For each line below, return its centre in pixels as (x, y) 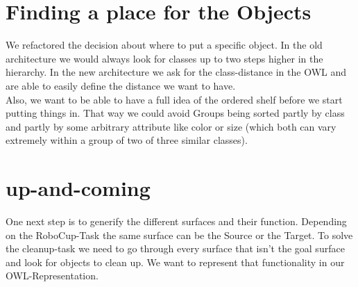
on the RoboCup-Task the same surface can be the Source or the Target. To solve (179, 235)
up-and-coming (78, 188)
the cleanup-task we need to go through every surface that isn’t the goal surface (175, 248)
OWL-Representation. (52, 276)
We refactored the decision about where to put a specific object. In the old (164, 45)
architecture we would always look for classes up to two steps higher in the (164, 58)
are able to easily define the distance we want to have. (121, 85)
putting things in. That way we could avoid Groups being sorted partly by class (175, 113)
